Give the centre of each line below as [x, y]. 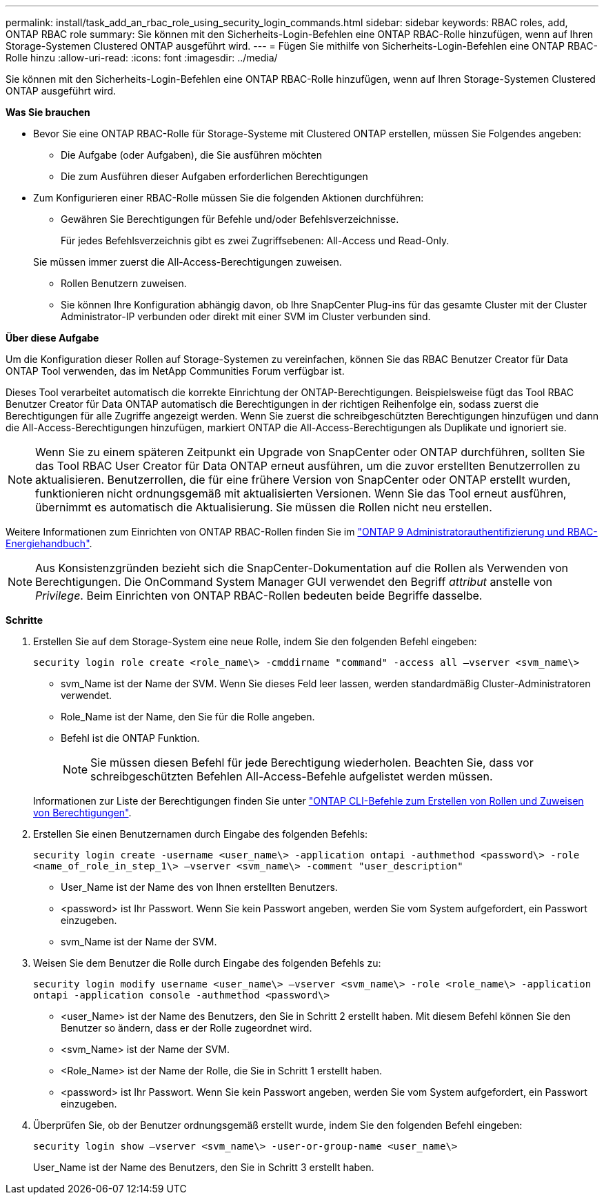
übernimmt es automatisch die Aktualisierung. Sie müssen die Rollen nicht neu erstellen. [264, 507]
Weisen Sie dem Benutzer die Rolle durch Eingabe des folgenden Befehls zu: [207, 963]
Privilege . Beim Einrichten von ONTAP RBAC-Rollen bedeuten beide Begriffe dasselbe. [259, 596]
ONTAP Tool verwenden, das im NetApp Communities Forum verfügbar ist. [175, 371]
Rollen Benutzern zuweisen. [124, 283]
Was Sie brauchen [48, 112]
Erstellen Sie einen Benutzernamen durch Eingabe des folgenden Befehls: [201, 834]
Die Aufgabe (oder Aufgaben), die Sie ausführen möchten [191, 155]
